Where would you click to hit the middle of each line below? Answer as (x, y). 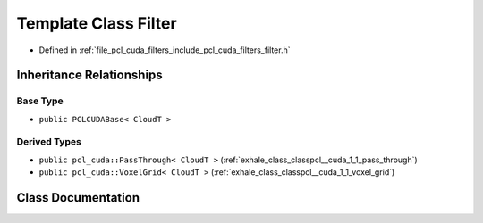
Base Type (40, 101)
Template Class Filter (97, 23)
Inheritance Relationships (89, 75)
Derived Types (49, 142)
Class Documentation (78, 198)
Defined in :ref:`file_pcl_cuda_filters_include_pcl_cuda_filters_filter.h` (165, 50)
